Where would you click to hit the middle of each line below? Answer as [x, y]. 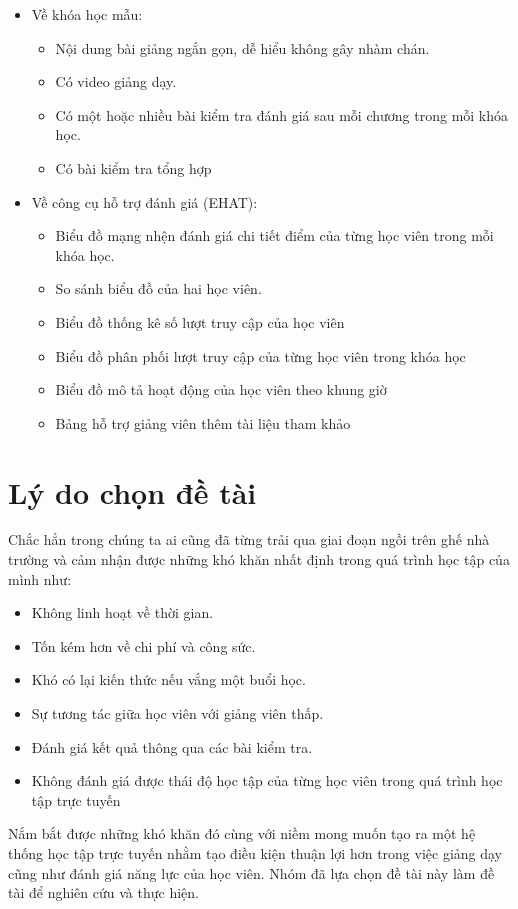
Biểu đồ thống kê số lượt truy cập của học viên [200, 321]
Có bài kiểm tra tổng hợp [133, 167]
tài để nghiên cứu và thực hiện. [103, 892]
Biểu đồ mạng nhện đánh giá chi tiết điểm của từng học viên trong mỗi [274, 235]
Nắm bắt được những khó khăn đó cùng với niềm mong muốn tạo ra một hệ [242, 833]
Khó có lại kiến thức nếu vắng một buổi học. [168, 679]
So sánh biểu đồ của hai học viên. [158, 288]
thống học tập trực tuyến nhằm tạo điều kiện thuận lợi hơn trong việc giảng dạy [255, 852]
